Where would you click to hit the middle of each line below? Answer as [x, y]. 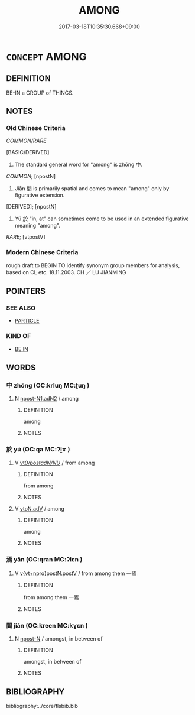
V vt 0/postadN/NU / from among [55, 463]
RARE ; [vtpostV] [26, 237]
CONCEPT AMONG [46, 56]
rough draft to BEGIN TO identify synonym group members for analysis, [93, 265]
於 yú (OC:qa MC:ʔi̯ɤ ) [38, 450]
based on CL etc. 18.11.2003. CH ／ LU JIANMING [66, 272]
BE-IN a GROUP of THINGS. [40, 93]
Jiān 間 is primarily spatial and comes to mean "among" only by [92, 188]
